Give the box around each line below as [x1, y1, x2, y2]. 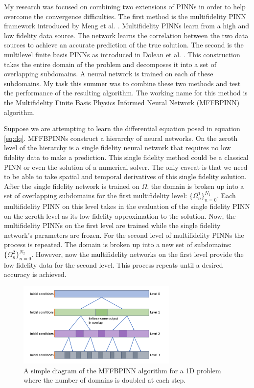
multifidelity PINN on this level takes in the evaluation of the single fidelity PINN [4, 201, 250, 211]
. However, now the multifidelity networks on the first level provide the [31, 249, 244, 259]
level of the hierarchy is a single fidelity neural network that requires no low [4, 142, 231, 153]
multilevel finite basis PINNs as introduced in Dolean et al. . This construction [4, 49, 240, 59]
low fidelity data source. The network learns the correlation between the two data [4, 30, 249, 40]
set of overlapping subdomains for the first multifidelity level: [4, 190, 187, 201]
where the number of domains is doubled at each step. [23, 375, 186, 385]
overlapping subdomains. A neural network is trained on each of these [4, 68, 213, 79]
